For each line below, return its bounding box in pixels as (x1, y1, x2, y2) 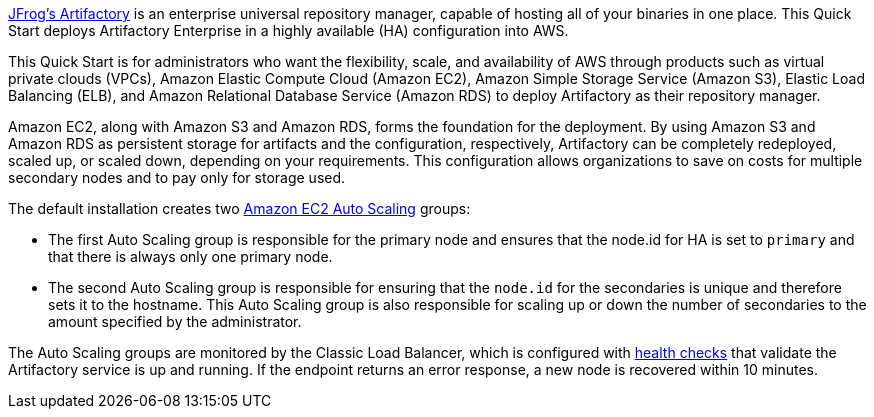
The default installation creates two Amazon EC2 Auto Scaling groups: (8, 200, 471, 217)
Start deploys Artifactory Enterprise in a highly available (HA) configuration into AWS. (8, 22, 569, 39)
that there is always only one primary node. (48, 248, 333, 265)
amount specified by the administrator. (48, 313, 302, 330)
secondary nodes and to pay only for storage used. (8, 169, 346, 186)
